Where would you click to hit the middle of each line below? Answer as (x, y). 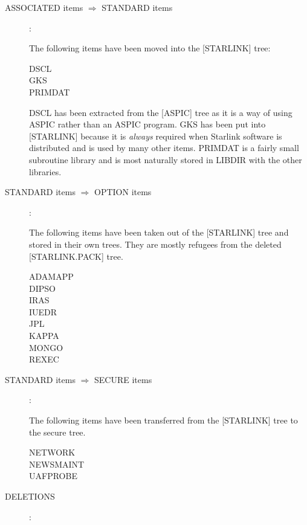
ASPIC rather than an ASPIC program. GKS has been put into (147, 124)
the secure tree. (57, 432)
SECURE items (123, 379)
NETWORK (52, 452)
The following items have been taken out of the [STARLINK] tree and (159, 232)
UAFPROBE (53, 476)
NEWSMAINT (57, 464)
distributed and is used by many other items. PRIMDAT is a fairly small (164, 148)
